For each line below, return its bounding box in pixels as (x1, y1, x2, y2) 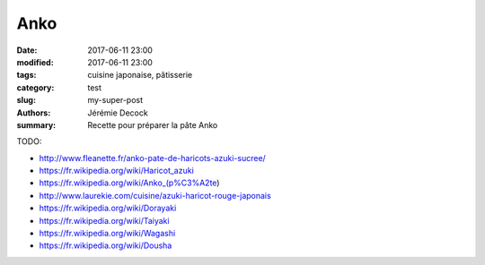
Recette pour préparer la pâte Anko (87, 119, 218, 130)
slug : (16, 95, 36, 106)
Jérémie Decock (87, 107, 148, 118)
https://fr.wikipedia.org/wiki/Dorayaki (39, 202, 177, 214)
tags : (16, 70, 37, 81)
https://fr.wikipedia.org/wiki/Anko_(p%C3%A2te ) (39, 177, 220, 188)
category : (16, 81, 55, 93)
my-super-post (87, 95, 144, 106)
